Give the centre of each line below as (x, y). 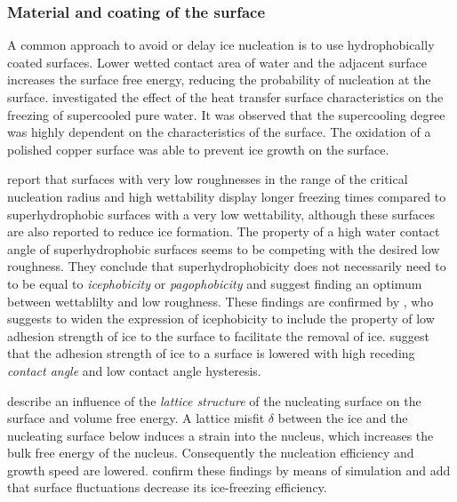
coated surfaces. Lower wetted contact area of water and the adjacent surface (217, 62)
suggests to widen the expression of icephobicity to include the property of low (221, 319)
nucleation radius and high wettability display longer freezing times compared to (227, 196)
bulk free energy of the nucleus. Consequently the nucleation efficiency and (211, 453)
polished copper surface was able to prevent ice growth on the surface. (198, 149)
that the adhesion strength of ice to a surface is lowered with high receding (211, 353)
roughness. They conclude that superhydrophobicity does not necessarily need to (227, 266)
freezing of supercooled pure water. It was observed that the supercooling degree (226, 114)
